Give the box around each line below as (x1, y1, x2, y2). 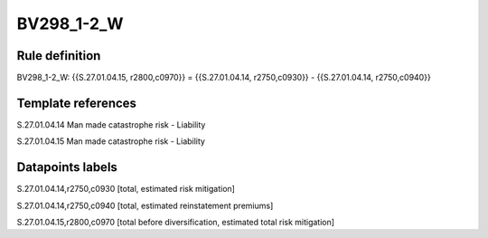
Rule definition (16, 48, 101, 63)
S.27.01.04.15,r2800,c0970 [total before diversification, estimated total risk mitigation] (16, 217, 334, 228)
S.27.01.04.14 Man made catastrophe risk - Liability (16, 119, 206, 130)
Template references (16, 95, 137, 110)
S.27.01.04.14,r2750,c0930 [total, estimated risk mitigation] (16, 184, 235, 195)
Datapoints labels (16, 159, 117, 176)
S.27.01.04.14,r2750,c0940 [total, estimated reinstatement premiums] (16, 200, 274, 211)
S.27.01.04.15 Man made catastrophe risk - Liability (16, 136, 205, 147)
